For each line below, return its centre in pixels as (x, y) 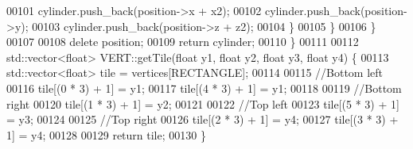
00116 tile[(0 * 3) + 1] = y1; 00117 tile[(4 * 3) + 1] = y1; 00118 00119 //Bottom (204, 88)
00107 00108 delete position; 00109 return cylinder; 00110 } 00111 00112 (183, 42)
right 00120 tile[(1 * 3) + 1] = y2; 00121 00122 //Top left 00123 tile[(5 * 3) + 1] (203, 103)
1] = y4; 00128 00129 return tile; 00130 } (106, 134)
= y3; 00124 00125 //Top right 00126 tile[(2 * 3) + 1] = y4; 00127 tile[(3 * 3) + (203, 119)
